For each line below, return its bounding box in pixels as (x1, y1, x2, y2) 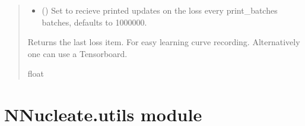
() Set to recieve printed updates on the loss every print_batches (42, 4, 278, 16)
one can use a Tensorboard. (27, 47, 128, 59)
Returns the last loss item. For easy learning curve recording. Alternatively (27, 36, 300, 48)
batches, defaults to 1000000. (42, 15, 147, 28)
